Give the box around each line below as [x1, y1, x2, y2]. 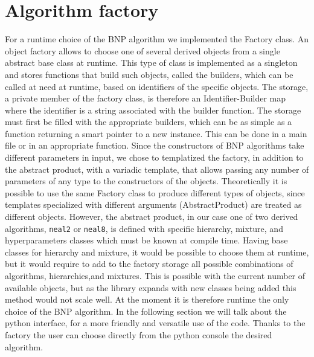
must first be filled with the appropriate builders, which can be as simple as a [5, 115, 292, 128]
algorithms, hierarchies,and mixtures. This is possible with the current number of [5, 269, 306, 282]
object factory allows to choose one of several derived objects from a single [5, 44, 280, 57]
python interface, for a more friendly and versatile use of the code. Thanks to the [5, 317, 306, 329]
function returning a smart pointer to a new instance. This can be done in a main [5, 127, 307, 140]
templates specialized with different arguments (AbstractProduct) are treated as [5, 198, 302, 211]
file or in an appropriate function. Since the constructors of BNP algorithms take [5, 139, 304, 152]
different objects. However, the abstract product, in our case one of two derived [5, 210, 298, 223]
